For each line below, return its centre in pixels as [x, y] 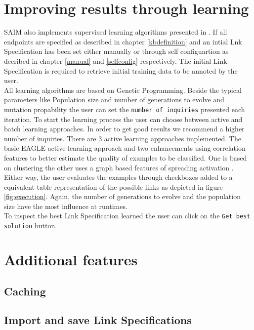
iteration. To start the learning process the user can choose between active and [123, 119]
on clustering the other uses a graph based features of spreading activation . [119, 167]
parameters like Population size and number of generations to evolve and [114, 100]
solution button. [31, 226]
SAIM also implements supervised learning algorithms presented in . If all [116, 32]
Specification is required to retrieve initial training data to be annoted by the [121, 70]
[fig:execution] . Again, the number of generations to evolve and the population [122, 196]
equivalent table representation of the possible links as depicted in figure [113, 186]
